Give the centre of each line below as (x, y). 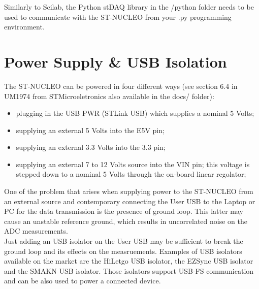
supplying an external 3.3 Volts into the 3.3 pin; (91, 147)
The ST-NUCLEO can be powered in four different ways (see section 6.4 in (121, 86)
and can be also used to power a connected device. (83, 281)
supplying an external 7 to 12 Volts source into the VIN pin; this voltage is (133, 164)
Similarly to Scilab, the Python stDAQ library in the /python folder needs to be (129, 7)
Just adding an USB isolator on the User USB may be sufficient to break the (124, 241)
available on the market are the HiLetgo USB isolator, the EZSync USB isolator (129, 261)
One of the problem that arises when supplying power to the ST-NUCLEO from (129, 191)
